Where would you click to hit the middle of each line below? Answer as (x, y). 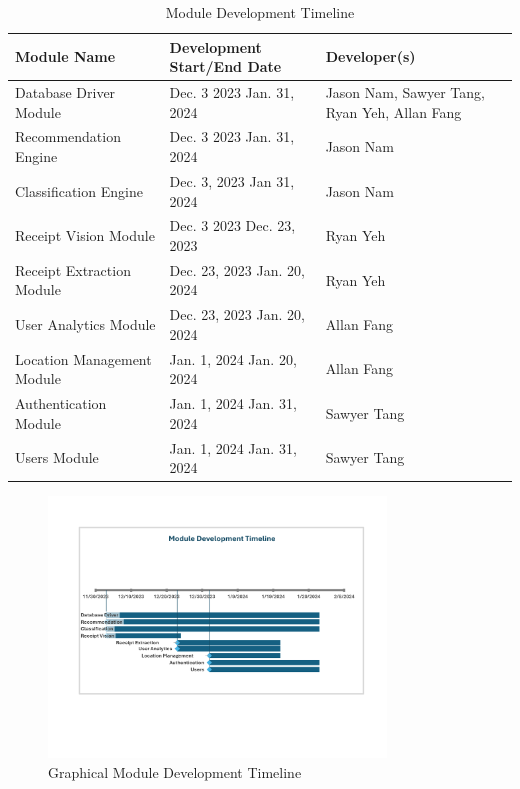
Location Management (83, 358)
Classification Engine (79, 190)
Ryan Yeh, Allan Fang (393, 111)
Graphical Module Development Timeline (175, 771)
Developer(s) (370, 56)
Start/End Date (225, 66)
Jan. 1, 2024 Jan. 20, (233, 358)
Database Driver (65, 92)
